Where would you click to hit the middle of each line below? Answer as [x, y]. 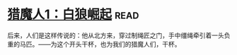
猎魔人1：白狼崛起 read [73, 14]
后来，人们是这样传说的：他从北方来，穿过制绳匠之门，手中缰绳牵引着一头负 [119, 35]
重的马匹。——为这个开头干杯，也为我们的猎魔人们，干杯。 [94, 44]
